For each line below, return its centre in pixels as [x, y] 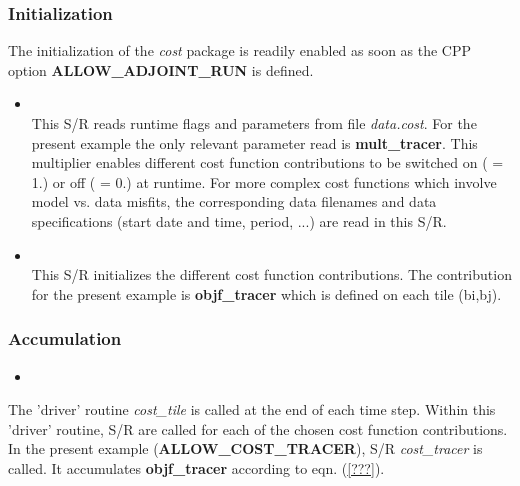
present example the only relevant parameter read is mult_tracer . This [254, 142]
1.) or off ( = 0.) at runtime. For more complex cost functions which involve [264, 181]
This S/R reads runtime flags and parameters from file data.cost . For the [254, 123]
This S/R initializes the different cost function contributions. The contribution [271, 274]
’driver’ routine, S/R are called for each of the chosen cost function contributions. [258, 428]
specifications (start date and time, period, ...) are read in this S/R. [239, 220]
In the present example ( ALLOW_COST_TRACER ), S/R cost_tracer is [245, 448]
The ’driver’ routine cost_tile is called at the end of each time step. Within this [252, 409]
